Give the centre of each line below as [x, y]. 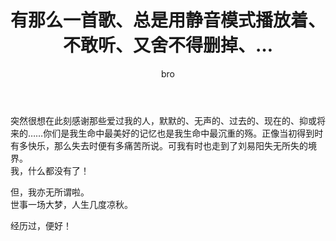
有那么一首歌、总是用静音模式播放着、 [168, 20]
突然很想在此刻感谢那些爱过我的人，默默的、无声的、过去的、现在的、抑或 [163, 120]
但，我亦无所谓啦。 [50, 192]
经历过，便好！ [41, 225]
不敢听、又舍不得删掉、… [168, 45]
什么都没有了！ [58, 170]
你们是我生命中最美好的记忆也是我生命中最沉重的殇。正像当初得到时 [183, 133]
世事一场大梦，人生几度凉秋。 [71, 204]
